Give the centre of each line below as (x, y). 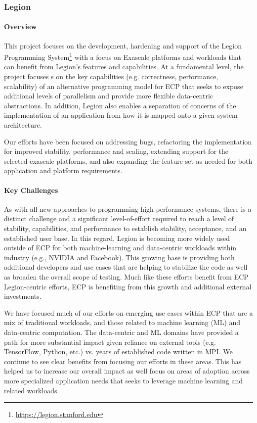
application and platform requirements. (63, 170)
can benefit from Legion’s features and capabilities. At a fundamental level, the (124, 67)
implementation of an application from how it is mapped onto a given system (121, 115)
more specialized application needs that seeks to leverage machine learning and (123, 380)
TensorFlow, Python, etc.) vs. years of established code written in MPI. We (118, 352)
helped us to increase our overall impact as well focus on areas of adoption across (127, 371)
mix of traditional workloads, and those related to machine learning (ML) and (122, 322)
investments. (23, 296)
